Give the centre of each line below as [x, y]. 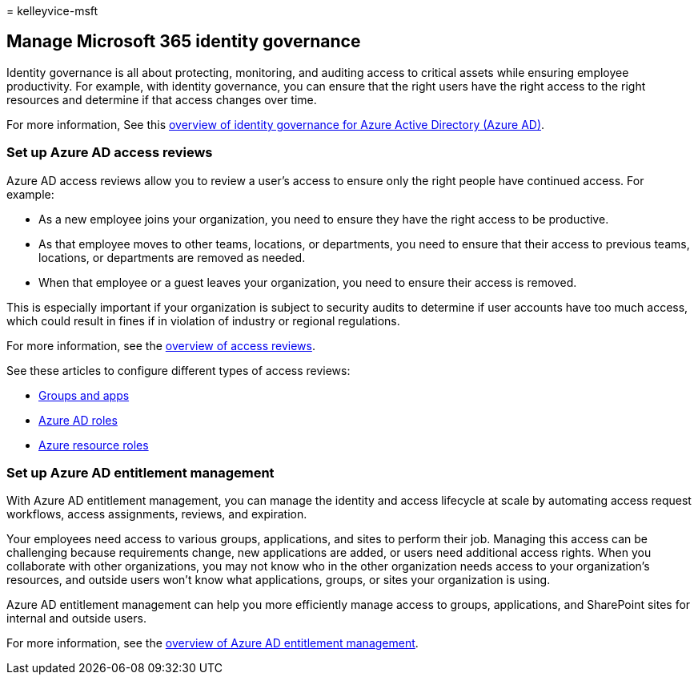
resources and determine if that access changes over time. [162, 99]
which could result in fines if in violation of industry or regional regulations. [203, 320]
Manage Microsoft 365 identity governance [184, 42]
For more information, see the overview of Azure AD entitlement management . [213, 643]
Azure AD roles [78, 420]
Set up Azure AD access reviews [110, 153]
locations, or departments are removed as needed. [172, 257]
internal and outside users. [76, 619]
